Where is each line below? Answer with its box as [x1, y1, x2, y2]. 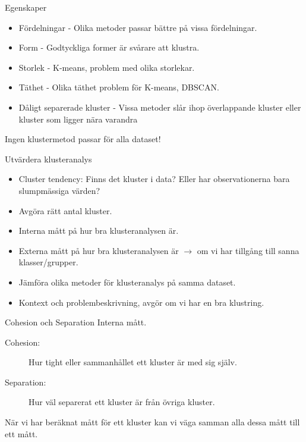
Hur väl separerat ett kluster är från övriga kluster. [29, 396, 215, 408]
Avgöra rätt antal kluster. [18, 204, 112, 217]
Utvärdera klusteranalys [5, 152, 92, 165]
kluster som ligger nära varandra [18, 112, 138, 125]
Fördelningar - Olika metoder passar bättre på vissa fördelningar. [18, 21, 257, 33]
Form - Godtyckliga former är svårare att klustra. [18, 41, 200, 54]
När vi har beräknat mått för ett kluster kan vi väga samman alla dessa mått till [5, 416, 300, 428]
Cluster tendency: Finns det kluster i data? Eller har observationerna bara [18, 173, 290, 185]
